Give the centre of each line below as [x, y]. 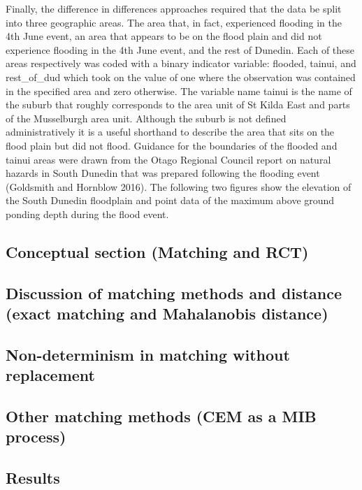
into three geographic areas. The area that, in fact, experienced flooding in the [174, 22]
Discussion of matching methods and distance [174, 293]
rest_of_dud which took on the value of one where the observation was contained [181, 77]
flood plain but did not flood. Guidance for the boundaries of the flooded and [172, 145]
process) [36, 437]
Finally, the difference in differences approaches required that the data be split [174, 8]
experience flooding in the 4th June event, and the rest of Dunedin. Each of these [180, 49]
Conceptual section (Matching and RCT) [157, 251]
